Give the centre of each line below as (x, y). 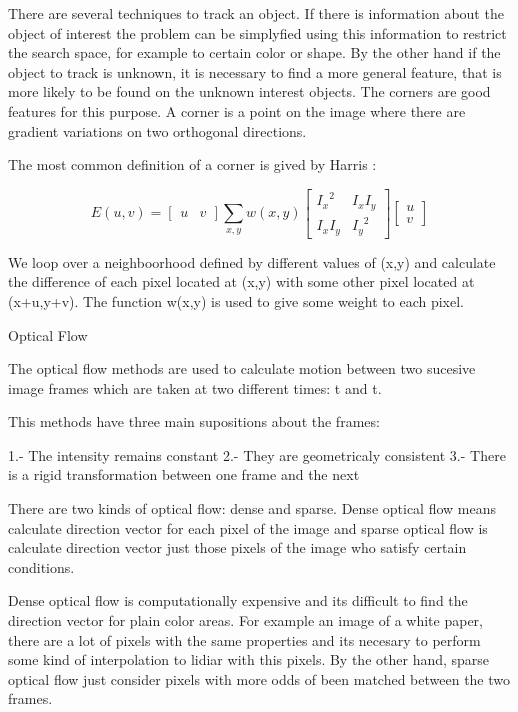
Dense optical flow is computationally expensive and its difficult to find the (238, 600)
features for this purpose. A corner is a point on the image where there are (237, 110)
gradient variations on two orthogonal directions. (157, 130)
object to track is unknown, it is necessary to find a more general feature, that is (255, 71)
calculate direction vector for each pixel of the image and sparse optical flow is (248, 527)
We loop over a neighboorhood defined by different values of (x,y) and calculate (252, 261)
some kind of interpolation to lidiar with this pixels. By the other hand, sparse (249, 659)
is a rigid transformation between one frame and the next (184, 474)
